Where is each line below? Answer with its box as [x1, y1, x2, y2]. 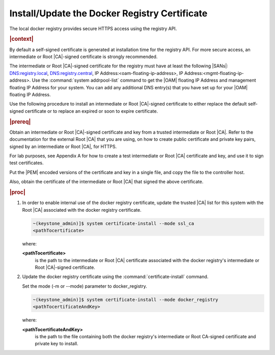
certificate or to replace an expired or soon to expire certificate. [24, 108, 158, 114]
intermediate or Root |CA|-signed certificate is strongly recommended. [9, 54, 158, 60]
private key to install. [35, 341, 78, 347]
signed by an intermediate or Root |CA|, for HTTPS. [9, 143, 117, 149]
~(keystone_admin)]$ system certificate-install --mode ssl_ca [33, 220, 195, 226]
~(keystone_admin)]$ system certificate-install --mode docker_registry [33, 296, 218, 302]
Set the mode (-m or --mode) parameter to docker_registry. [22, 283, 147, 289]
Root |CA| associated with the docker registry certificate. [22, 207, 142, 213]
